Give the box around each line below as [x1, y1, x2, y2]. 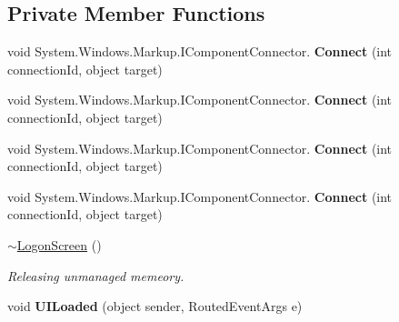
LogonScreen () [16, 235, 102, 254]
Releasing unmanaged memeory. [7, 266, 185, 285]
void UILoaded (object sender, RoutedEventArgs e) [7, 297, 303, 316]
